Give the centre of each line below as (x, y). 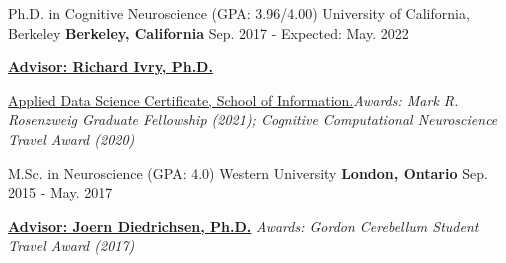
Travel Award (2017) (71, 245)
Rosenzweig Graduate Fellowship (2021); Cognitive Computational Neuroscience (253, 119)
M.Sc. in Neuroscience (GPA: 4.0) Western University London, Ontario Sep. (248, 172)
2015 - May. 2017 (60, 192)
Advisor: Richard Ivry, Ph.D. (110, 66)
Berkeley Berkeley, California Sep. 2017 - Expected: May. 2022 (208, 32)
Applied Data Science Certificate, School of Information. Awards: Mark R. (233, 99)
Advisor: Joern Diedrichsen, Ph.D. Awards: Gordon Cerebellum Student (243, 225)
